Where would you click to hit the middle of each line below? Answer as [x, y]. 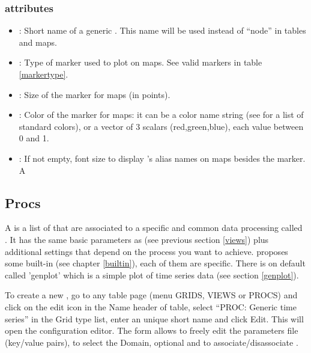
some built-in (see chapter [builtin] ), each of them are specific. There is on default [155, 263]
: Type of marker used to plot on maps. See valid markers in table [140, 62]
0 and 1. [34, 138]
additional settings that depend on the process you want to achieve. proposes [146, 251]
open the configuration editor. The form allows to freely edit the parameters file [152, 330]
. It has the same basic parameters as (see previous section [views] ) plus [137, 239]
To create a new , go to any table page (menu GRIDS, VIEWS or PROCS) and [151, 295]
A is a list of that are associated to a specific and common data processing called [154, 228]
